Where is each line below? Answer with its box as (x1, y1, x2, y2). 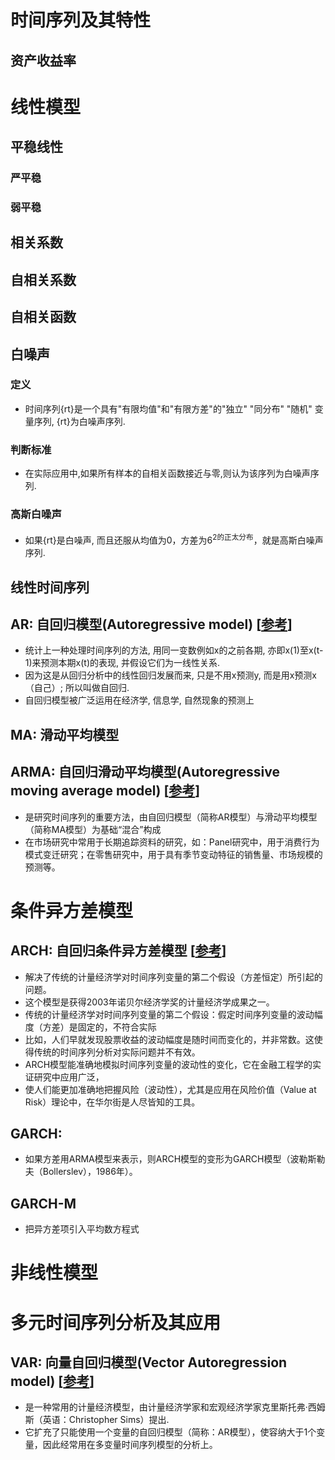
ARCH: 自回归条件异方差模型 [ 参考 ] (10, 942, 227, 960)
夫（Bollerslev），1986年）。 (24, 1166, 138, 1178)
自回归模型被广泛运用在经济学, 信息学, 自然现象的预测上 (24, 694, 255, 706)
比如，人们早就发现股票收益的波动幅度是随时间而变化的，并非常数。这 (24, 1033, 315, 1045)
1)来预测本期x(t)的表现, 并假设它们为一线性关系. (24, 657, 221, 669)
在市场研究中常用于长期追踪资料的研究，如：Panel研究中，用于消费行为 (24, 836, 320, 848)
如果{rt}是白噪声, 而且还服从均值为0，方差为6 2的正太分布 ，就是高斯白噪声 (24, 532, 324, 546)
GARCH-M (10, 1195, 77, 1212)
